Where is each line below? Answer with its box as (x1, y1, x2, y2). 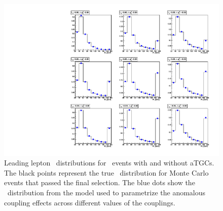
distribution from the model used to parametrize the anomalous (7, 187, 206, 198)
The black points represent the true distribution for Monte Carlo (4, 167, 209, 178)
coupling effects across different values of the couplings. (4, 197, 175, 207)
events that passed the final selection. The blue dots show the (4, 177, 195, 188)
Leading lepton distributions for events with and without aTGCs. (4, 157, 214, 168)
